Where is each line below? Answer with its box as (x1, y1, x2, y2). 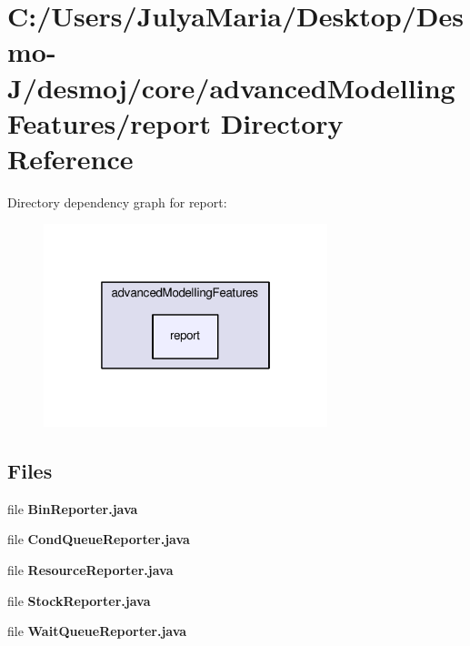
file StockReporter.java (7, 590, 151, 610)
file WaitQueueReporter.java (7, 621, 187, 641)
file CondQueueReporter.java (7, 530, 190, 549)
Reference (7, 139, 134, 177)
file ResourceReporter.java (7, 560, 174, 579)
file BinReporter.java (7, 499, 138, 518)
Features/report (7, 104, 211, 141)
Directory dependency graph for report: (7, 192, 227, 211)
